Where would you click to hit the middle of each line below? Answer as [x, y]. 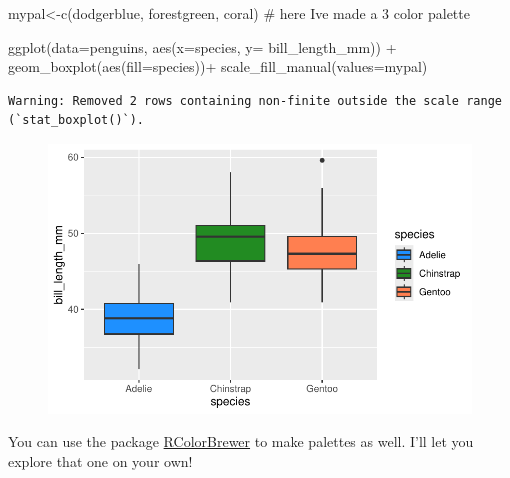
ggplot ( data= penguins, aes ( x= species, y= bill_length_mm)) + [202, 46]
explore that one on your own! [100, 460]
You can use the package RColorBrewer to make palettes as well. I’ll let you [241, 441]
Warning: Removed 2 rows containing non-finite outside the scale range [255, 100]
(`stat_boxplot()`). [76, 120]
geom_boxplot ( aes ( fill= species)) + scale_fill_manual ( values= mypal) [218, 66]
